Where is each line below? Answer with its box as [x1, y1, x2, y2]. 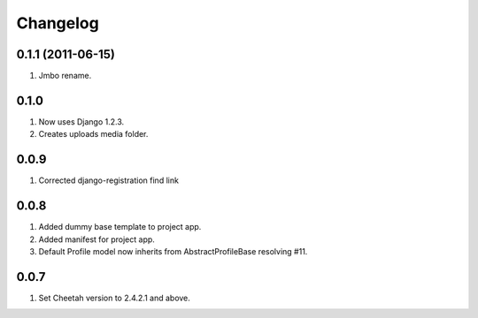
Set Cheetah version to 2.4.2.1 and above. [38, 292, 190, 303]
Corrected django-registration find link [38, 175, 179, 185]
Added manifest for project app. [38, 234, 155, 245]
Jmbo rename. [38, 71, 92, 81]
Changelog [16, 13, 99, 33]
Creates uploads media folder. [38, 129, 149, 140]
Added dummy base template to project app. [38, 222, 202, 232]
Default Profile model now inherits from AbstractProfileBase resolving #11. [38, 246, 308, 256]
